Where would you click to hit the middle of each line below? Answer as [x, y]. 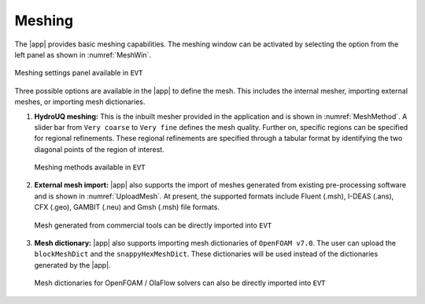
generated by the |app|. [72, 265]
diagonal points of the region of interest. [99, 149]
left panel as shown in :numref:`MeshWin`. [83, 54]
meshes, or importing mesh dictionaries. [80, 102]
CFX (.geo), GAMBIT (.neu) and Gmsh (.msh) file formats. [127, 207]
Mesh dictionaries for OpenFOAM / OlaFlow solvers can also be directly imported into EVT [180, 283]
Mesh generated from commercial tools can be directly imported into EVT [153, 225]
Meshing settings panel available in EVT [79, 73]
